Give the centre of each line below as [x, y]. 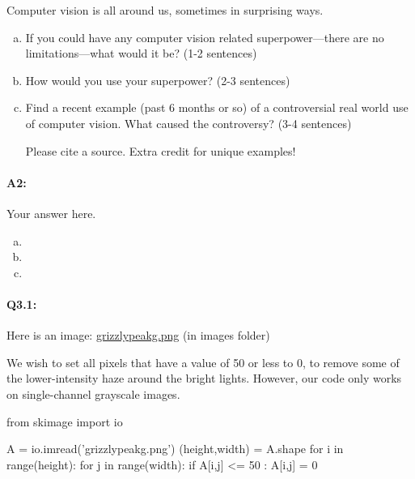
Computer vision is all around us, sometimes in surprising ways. [165, 10]
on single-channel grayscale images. [93, 393]
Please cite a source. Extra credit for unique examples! [161, 150]
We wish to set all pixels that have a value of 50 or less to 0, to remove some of [203, 362]
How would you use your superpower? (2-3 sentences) [158, 80]
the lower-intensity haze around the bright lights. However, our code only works [204, 378]
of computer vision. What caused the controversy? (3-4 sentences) [188, 123]
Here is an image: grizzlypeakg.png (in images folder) [138, 335]
